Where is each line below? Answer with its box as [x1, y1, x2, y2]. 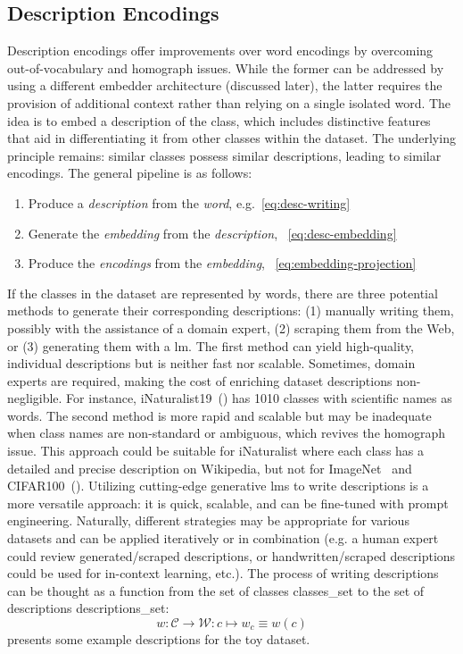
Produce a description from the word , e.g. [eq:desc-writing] [28, 193, 351, 212]
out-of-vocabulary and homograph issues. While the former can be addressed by [7, 58, 444, 77]
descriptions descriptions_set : [7, 599, 169, 617]
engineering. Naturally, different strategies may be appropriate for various [7, 511, 409, 530]
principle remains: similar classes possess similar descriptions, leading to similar [7, 146, 442, 164]
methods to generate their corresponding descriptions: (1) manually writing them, [7, 301, 454, 320]
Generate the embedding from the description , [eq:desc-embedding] [28, 223, 397, 242]
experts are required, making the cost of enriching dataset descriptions [7, 371, 393, 390]
